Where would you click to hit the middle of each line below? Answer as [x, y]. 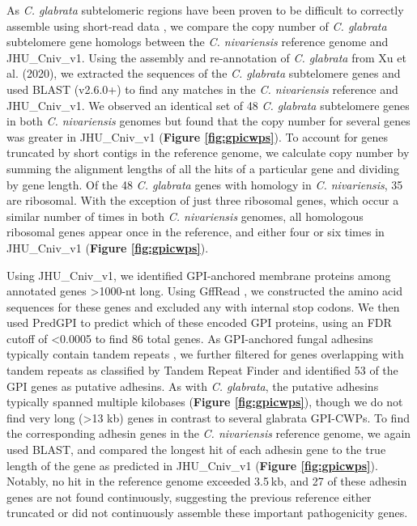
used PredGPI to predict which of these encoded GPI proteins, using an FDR [199, 322]
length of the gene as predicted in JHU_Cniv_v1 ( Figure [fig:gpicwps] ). [192, 465]
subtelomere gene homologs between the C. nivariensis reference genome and [198, 42]
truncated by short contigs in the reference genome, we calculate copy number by [208, 153]
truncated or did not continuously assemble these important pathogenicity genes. [207, 513]
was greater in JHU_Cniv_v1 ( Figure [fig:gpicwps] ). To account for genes [198, 136]
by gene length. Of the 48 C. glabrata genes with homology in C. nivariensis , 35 [205, 184]
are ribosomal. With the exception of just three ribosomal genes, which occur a [203, 200]
